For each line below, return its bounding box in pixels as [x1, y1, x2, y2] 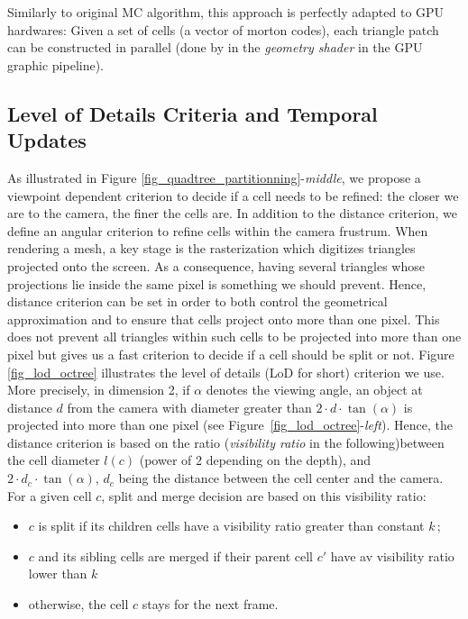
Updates [7, 126, 87, 154]
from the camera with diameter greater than [67, 397, 312, 416]
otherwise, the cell [28, 595, 129, 614]
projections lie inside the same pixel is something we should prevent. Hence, [7, 274, 427, 293]
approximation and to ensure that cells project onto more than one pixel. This [7, 309, 440, 328]
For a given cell [7, 486, 92, 505]
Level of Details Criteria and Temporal [7, 99, 378, 127]
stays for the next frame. [142, 595, 279, 614]
